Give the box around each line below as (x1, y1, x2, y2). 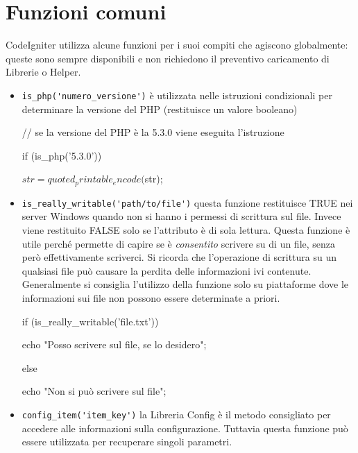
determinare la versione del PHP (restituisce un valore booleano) (22, 101, 298, 116)
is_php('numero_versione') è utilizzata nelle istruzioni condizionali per (22, 87, 332, 102)
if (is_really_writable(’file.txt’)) (22, 314, 159, 328)
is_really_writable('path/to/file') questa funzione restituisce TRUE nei (22, 195, 353, 210)
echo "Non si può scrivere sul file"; (22, 384, 167, 398)
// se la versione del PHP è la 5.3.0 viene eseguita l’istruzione (22, 125, 284, 139)
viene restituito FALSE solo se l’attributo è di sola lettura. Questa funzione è (22, 223, 350, 237)
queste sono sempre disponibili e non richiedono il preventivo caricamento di (6, 51, 330, 65)
